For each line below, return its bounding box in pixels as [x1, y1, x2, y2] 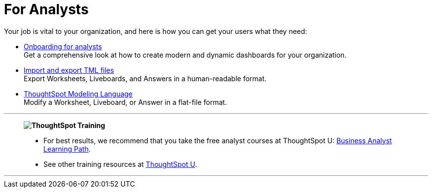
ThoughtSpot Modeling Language [24, 89, 133, 98]
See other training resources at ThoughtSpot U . [43, 160, 197, 168]
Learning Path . [43, 144, 91, 153]
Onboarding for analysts [24, 42, 102, 51]
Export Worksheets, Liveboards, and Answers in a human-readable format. [24, 74, 267, 83]
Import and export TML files [24, 65, 114, 74]
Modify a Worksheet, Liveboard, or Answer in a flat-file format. [24, 97, 227, 106]
